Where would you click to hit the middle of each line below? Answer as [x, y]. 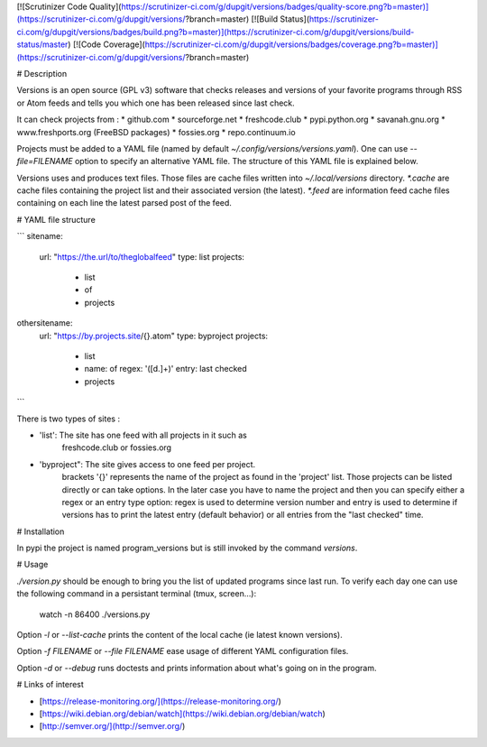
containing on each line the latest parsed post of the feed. [124, 203]
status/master [42, 44]
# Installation [41, 531]
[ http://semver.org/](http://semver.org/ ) [112, 726]
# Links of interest [51, 685]
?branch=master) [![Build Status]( [248, 19]
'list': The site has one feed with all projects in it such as [143, 435]
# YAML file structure [56, 219]
